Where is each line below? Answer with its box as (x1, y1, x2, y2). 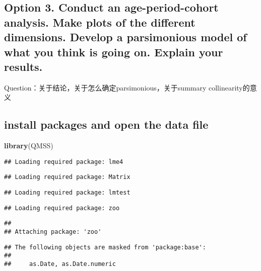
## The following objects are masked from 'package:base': (4, 243, 206, 251)
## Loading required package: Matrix (4, 173, 130, 181)
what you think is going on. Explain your (4, 44, 223, 59)
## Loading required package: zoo (4, 204, 120, 212)
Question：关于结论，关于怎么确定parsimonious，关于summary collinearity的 (4, 82, 250, 93)
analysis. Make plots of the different (4, 14, 195, 30)
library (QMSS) (4, 140, 53, 151)
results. (4, 58, 43, 74)
